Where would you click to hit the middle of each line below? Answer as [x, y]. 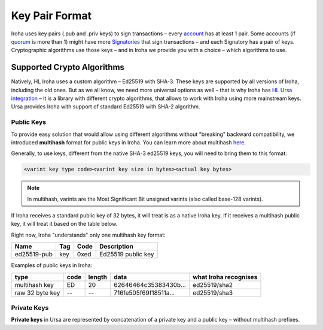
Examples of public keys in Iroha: [52, 265]
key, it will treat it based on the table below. [64, 224]
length [98, 277]
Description [117, 247]
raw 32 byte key [37, 292]
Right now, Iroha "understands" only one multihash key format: [88, 235]
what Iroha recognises [225, 277]
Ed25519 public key [127, 255]
